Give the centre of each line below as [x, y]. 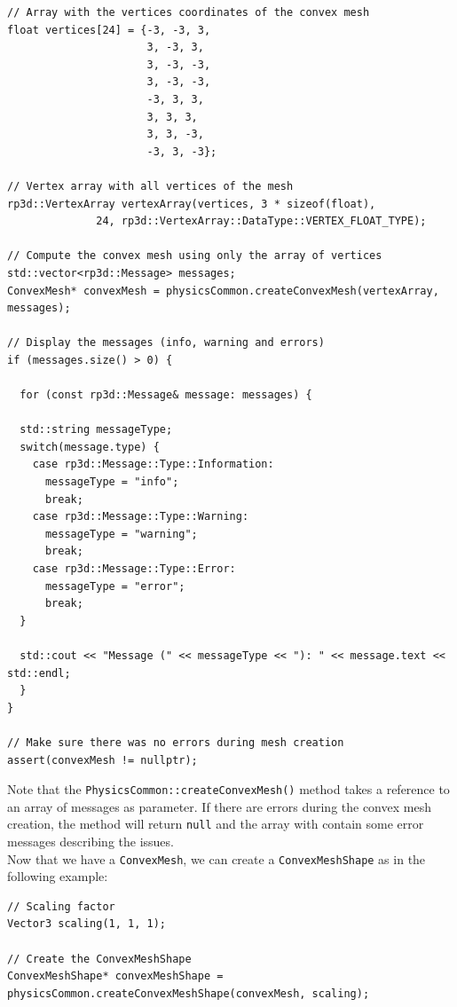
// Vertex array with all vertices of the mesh [150, 186]
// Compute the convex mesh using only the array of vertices [195, 256]
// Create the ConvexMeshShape [99, 959]
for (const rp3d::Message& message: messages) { [166, 395]
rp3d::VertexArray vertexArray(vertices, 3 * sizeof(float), [192, 204]
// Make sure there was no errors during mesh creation [176, 742]
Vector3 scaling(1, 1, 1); [87, 924]
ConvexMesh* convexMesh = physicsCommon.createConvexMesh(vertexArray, [223, 291]
